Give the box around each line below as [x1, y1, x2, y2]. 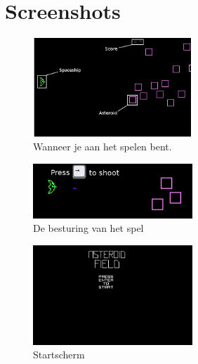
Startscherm [33, 347, 85, 362]
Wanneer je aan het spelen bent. [33, 139, 172, 154]
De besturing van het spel [33, 221, 144, 235]
